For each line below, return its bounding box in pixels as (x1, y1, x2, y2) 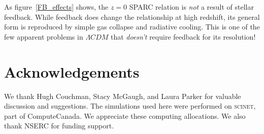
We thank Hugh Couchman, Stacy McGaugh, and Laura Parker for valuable (4, 90, 241, 101)
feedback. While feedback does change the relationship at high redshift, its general (4, 11, 260, 22)
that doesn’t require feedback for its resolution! (110, 31, 256, 42)
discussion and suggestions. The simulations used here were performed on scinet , (4, 100, 256, 111)
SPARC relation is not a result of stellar (129, 2, 254, 12)
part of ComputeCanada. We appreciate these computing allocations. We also (4, 110, 246, 121)
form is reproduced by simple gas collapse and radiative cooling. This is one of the (4, 21, 260, 32)
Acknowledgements (4, 61, 140, 82)
